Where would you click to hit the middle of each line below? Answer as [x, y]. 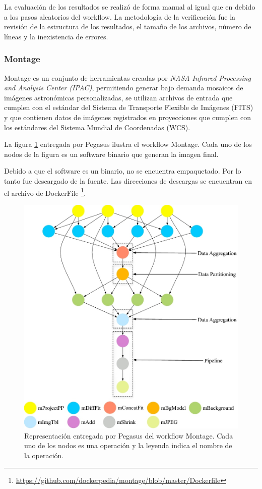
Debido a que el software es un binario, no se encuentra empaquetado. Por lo [123, 171]
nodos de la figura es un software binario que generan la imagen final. [111, 154]
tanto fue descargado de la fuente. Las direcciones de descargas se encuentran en [128, 180]
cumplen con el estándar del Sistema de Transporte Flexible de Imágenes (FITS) [129, 107]
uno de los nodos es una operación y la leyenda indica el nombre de [128, 445]
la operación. [44, 455]
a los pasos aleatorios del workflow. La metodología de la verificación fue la [120, 16]
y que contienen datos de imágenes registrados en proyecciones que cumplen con [128, 117]
